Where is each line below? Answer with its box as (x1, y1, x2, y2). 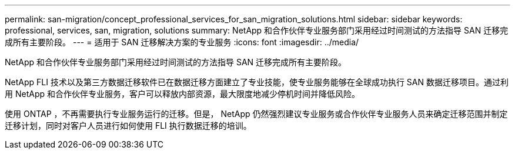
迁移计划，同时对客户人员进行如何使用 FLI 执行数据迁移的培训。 (5, 120, 252, 130)
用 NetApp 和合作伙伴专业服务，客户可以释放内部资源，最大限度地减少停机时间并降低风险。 (5, 89, 360, 99)
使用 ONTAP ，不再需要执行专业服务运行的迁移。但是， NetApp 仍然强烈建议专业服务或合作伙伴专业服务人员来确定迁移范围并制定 (5, 109, 508, 119)
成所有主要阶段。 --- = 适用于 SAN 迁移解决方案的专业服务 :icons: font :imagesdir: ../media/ (5, 37, 359, 47)
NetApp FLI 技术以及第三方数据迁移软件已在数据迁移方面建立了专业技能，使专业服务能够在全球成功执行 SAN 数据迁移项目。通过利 (5, 77, 509, 87)
